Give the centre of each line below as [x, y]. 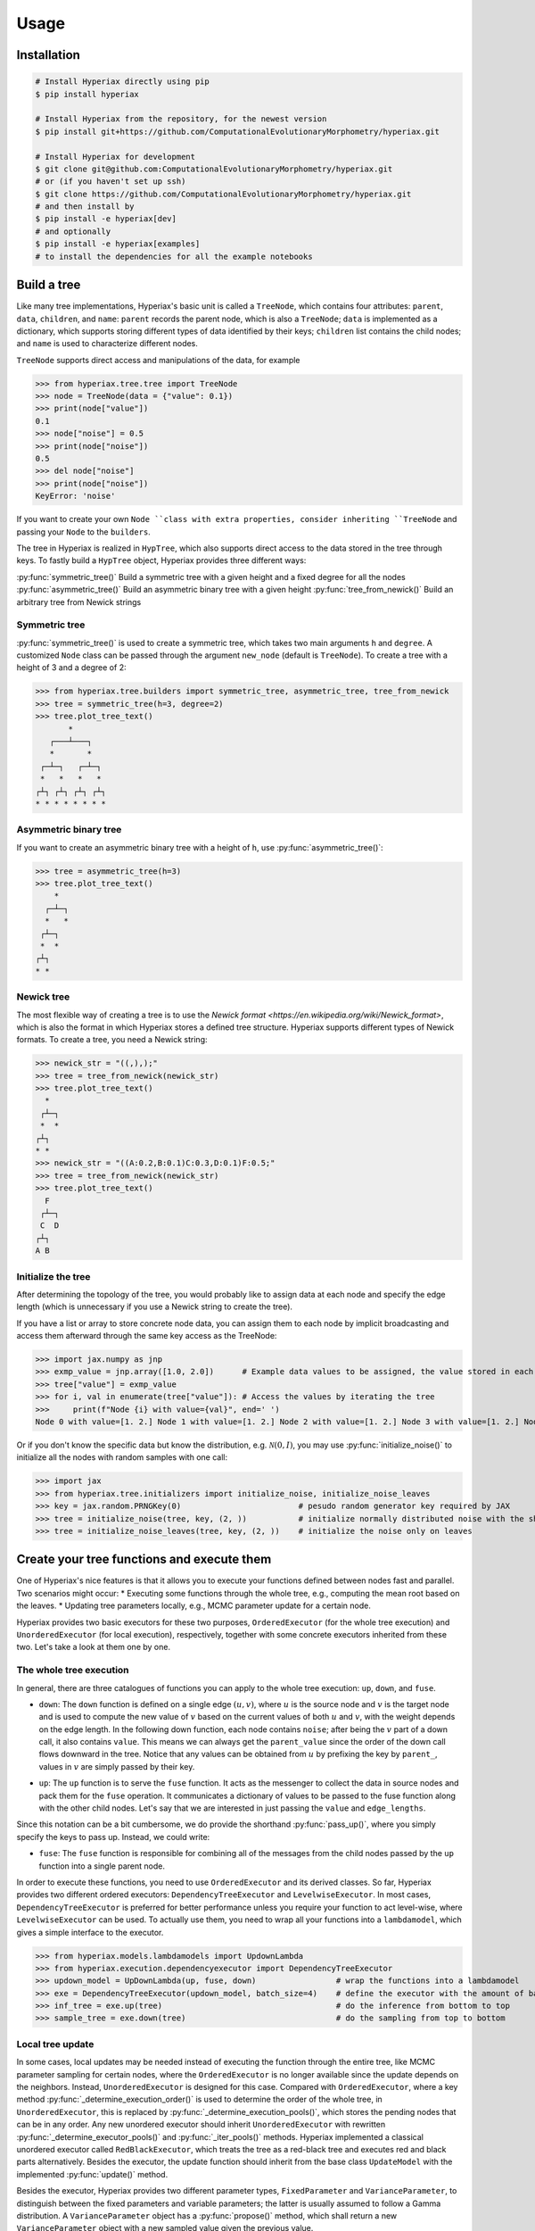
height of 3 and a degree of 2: [71, 668]
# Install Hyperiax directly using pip [122, 82]
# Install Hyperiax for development [115, 157]
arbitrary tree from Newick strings [79, 601]
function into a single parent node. [102, 1866]
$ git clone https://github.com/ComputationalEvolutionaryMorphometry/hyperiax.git [223, 194]
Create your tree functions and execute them [144, 1559]
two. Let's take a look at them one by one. [94, 1647]
